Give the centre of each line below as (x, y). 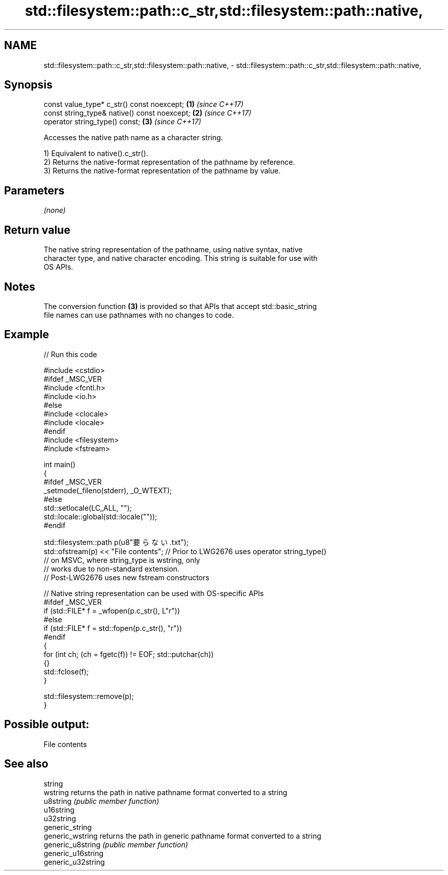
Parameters (34, 190)
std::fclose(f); (66, 671)
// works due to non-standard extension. (111, 568)
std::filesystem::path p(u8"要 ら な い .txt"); (116, 542)
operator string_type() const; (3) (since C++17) (122, 122)
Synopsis (28, 85)
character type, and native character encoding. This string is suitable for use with (181, 258)
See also (26, 764)
